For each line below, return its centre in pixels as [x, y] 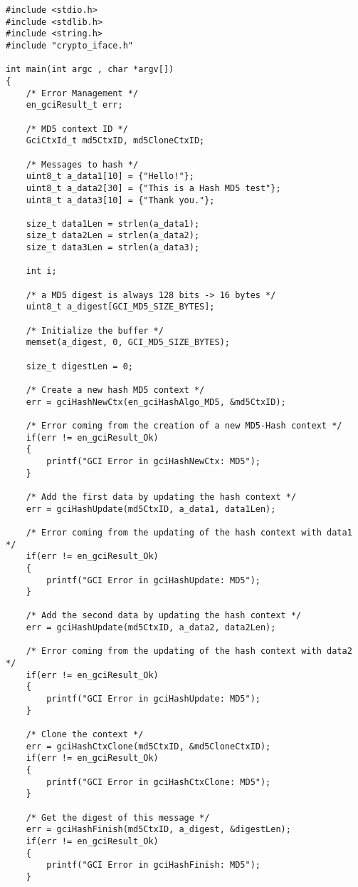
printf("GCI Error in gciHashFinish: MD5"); [153, 865]
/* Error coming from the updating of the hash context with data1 [189, 532]
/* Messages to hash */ [82, 164]
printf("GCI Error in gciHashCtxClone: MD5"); [159, 782]
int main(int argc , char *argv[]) [90, 70]
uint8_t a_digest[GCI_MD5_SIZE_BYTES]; [120, 307]
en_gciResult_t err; [74, 105]
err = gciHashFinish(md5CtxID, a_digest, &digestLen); [158, 830]
